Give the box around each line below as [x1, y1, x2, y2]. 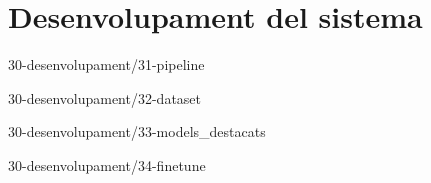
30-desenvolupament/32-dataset [8, 87, 202, 108]
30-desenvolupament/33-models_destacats [8, 121, 266, 142]
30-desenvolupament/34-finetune [8, 154, 206, 175]
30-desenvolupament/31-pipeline [8, 54, 205, 75]
